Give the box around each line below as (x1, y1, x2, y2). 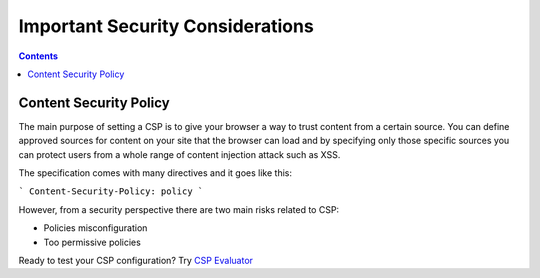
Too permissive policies (43, 236, 142, 248)
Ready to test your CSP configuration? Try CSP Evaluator (18, 254, 254, 266)
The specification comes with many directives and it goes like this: (18, 167, 293, 179)
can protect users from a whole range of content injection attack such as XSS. (18, 148, 341, 160)
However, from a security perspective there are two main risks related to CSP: (18, 203, 340, 215)
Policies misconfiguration (43, 222, 148, 234)
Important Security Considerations (18, 15, 314, 37)
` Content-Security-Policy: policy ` (18, 186, 204, 197)
